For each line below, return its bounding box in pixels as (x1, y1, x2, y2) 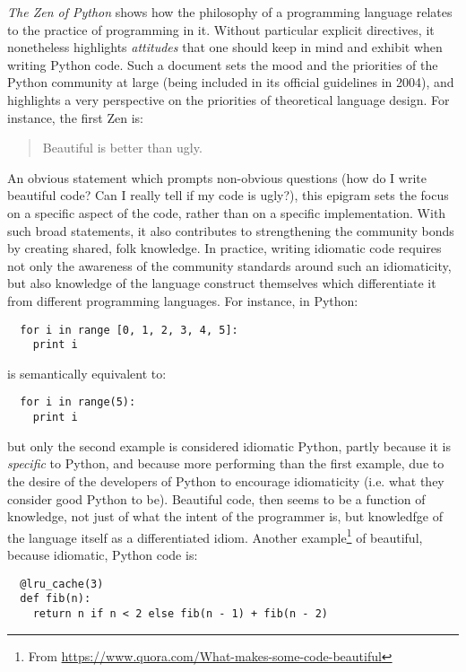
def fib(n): (20, 592, 91, 606)
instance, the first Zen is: (7, 108, 143, 127)
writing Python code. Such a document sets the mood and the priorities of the (7, 55, 438, 74)
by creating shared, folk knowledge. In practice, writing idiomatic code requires (7, 239, 442, 257)
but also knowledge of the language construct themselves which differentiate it (7, 274, 436, 292)
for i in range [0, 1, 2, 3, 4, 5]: (20, 323, 238, 336)
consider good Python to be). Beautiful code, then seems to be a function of (7, 489, 426, 508)
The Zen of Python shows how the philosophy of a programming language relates (7, 3, 453, 21)
